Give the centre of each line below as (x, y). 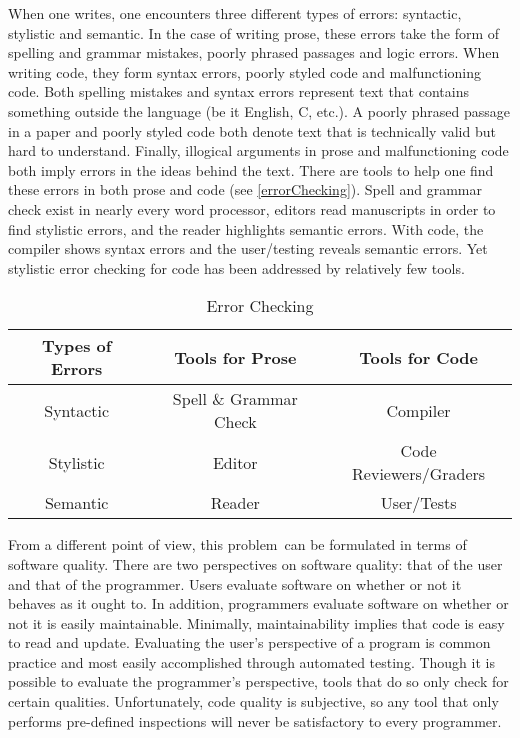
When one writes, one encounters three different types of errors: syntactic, (235, 13)
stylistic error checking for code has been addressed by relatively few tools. (236, 267)
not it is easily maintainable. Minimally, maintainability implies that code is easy (256, 622)
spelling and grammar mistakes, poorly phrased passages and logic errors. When (254, 52)
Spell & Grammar (235, 399)
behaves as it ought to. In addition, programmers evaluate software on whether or (258, 603)
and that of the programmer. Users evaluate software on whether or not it (235, 583)
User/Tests (418, 503)
